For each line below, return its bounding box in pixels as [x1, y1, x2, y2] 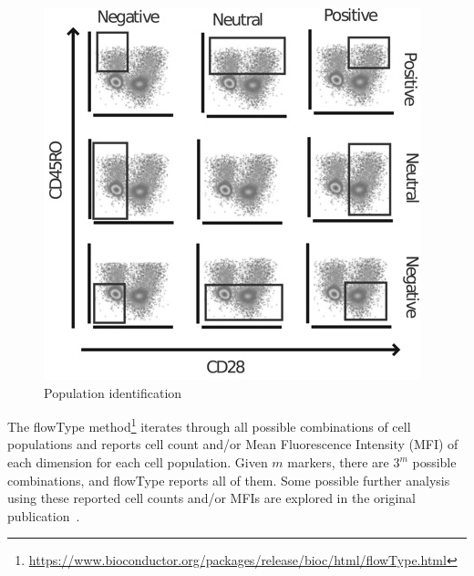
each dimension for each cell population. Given [7, 453, 268, 472]
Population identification [44, 382, 182, 402]
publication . [7, 506, 80, 525]
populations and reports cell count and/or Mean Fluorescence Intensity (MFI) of [7, 435, 459, 454]
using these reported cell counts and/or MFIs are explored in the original [7, 488, 416, 508]
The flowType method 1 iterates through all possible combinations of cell [7, 414, 411, 435]
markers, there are [287, 453, 389, 472]
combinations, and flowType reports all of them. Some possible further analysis [7, 470, 450, 489]
